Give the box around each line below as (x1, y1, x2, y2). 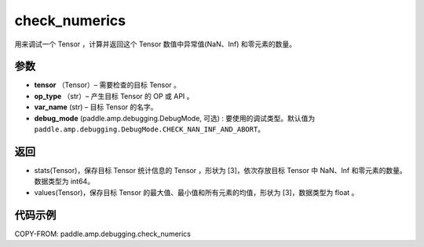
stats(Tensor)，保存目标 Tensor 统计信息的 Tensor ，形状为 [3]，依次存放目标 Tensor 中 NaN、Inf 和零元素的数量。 (34, 165, 408, 175)
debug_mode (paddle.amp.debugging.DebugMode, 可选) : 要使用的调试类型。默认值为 (34, 113, 316, 123)
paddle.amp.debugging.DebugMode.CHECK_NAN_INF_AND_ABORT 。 (34, 124, 265, 134)
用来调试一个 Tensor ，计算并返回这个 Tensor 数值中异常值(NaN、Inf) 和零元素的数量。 (14, 39, 296, 49)
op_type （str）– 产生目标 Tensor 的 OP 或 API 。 (34, 91, 194, 101)
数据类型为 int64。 (34, 177, 94, 186)
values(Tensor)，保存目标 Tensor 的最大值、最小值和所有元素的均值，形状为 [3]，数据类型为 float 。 (34, 187, 359, 197)
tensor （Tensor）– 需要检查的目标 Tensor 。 (34, 80, 181, 90)
